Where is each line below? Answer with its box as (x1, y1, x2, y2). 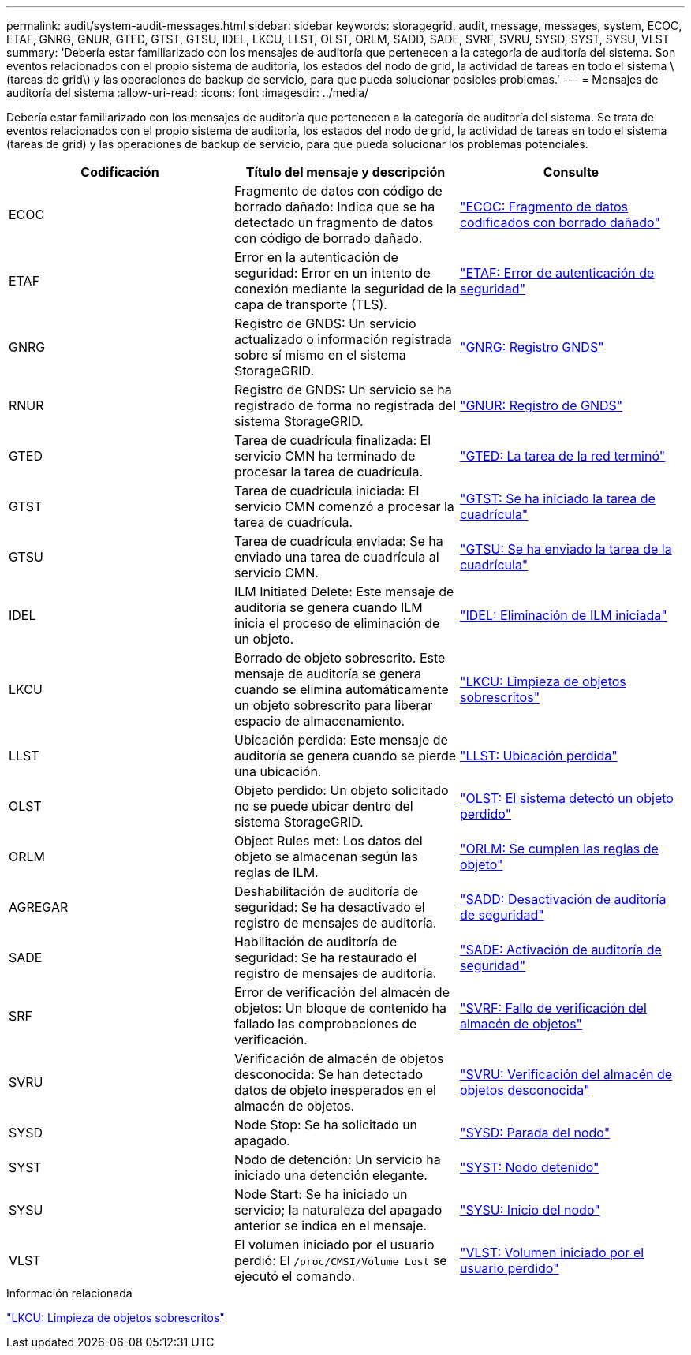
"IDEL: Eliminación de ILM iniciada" (459, 607, 667, 623)
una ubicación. (233, 763, 322, 779)
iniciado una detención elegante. (233, 1167, 428, 1183)
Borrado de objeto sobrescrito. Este (233, 650, 446, 666)
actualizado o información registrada (233, 331, 452, 347)
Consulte (543, 164, 599, 180)
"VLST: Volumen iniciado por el (459, 1245, 644, 1260)
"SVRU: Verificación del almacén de (459, 1066, 673, 1082)
